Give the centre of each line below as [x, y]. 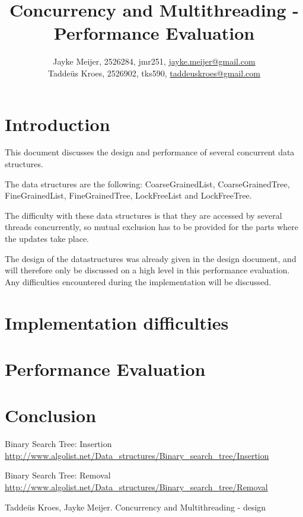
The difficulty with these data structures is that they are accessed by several [143, 215]
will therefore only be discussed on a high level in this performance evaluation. [147, 270]
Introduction [58, 124]
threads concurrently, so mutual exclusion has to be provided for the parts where [151, 227]
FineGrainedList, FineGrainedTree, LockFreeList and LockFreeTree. [128, 195]
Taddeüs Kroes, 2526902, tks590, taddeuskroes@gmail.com [154, 73]
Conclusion [51, 415]
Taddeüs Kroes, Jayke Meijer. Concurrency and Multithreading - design [135, 507]
